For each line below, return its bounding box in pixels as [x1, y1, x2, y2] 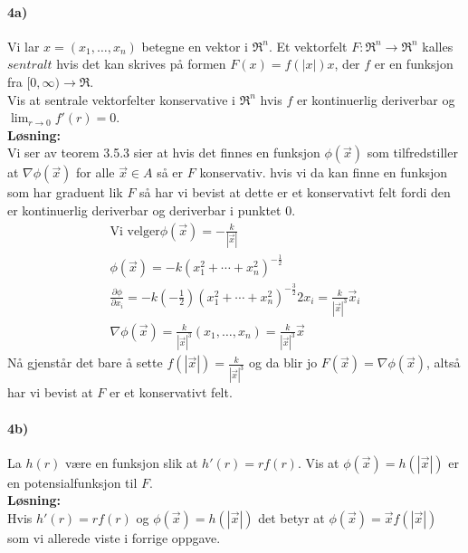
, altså [426, 353, 461, 372]
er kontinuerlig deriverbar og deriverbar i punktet [7, 200, 282, 219]
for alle [76, 163, 115, 182]
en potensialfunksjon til [7, 472, 138, 491]
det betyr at [258, 508, 325, 527]
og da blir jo [249, 353, 318, 372]
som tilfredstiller [367, 143, 458, 162]
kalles [422, 36, 454, 55]
